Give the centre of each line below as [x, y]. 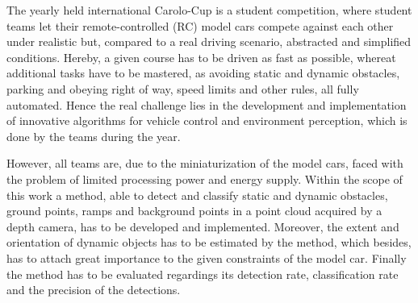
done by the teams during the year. [94, 136]
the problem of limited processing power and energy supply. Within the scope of [205, 178]
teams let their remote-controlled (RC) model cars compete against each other [200, 25]
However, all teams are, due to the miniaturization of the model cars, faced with [205, 163]
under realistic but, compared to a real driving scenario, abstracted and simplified [209, 42]
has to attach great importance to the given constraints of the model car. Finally [207, 257]
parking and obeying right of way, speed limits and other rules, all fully [183, 88]
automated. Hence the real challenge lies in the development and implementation [207, 104]
